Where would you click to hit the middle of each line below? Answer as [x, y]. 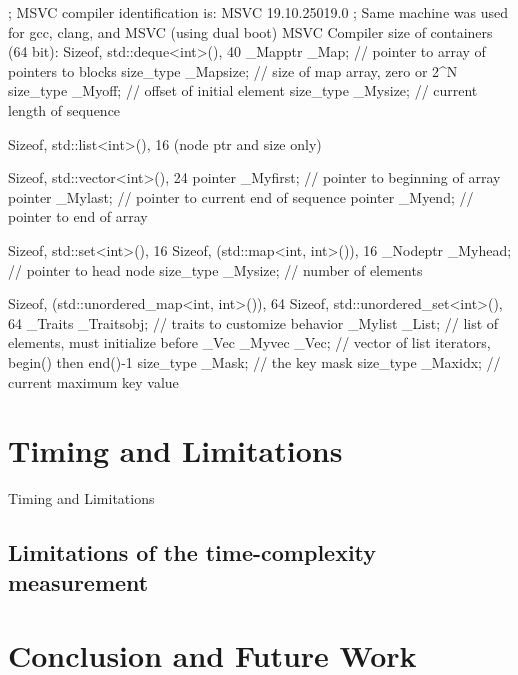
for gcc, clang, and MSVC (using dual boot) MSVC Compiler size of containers [250, 31]
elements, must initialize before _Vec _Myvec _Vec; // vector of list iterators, [249, 342]
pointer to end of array [78, 216]
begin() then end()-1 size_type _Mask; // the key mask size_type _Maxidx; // [254, 361]
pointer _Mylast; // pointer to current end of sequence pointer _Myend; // [241, 196]
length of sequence [64, 109]
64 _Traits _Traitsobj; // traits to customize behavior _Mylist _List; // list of [253, 322]
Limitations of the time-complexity [192, 552]
